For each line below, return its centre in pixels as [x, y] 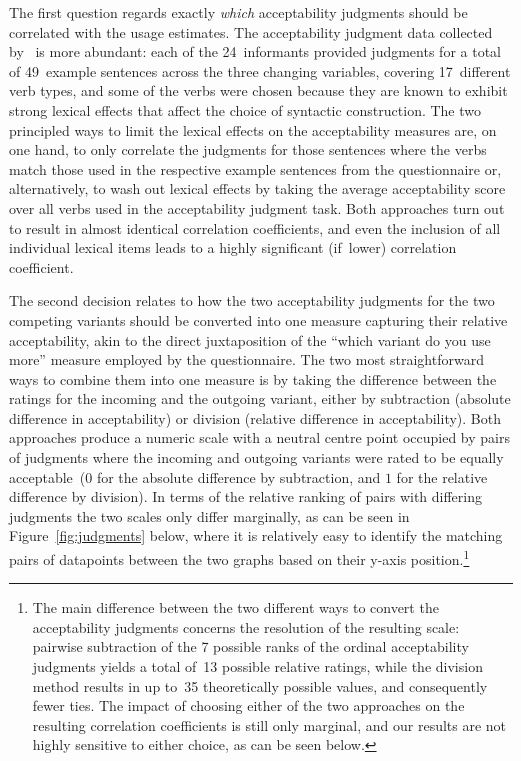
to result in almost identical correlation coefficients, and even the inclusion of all [255, 227]
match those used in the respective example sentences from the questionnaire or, [255, 168]
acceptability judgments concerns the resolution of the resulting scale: [246, 626]
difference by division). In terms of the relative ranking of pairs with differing [245, 496]
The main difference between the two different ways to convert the [235, 607]
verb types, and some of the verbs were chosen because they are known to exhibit [258, 90]
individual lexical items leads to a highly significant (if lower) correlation [233, 247]
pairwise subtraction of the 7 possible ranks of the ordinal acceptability [250, 646]
